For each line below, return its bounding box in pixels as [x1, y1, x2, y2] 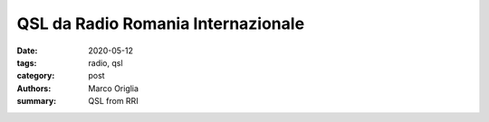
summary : [16, 96, 57, 107]
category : [16, 70, 55, 81]
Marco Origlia [88, 82, 139, 94]
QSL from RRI [88, 96, 139, 107]
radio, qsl [88, 57, 123, 68]
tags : [16, 57, 37, 68]
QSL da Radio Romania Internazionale [16, 14, 305, 33]
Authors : [16, 82, 52, 94]
